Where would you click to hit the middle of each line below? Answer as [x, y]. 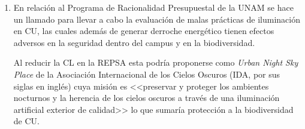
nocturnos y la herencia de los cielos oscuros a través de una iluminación [147, 98]
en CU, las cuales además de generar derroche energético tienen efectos [144, 31]
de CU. [26, 121]
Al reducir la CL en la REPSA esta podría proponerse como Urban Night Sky [156, 62]
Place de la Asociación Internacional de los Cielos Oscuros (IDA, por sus [147, 74]
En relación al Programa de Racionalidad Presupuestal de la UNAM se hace [153, 7]
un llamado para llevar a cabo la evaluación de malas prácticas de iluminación [157, 19]
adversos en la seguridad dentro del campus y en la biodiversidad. [134, 42]
